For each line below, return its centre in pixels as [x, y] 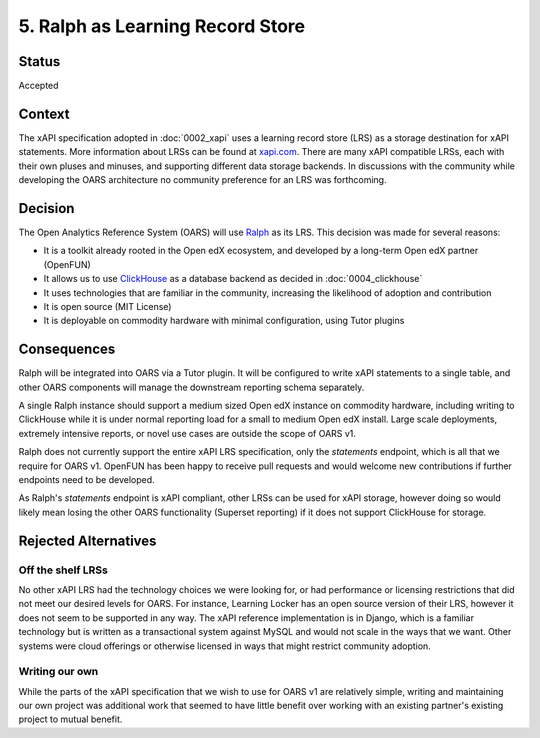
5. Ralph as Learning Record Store [161, 26]
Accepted [38, 86]
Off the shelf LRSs [63, 570]
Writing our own [58, 672]
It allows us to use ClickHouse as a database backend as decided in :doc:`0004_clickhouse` [233, 279]
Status [39, 61]
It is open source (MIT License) [107, 306]
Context [44, 113]
